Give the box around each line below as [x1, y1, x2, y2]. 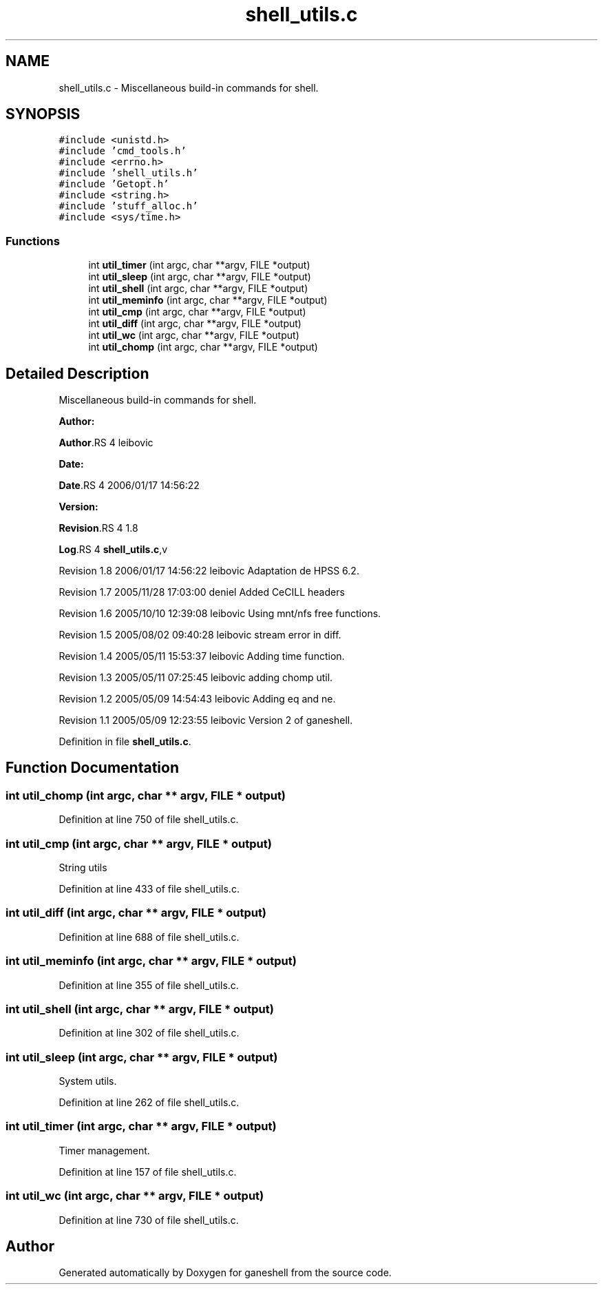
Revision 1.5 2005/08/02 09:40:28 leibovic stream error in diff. [59, 629, 341, 641]
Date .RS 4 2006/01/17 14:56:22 [59, 479, 200, 492]
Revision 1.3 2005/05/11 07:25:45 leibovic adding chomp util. [59, 672, 333, 684]
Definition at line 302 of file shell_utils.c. [59, 1027, 240, 1039]
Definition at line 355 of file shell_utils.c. [59, 979, 239, 991]
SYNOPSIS [6, 105, 81, 123]
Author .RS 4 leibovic [59, 437, 154, 449]
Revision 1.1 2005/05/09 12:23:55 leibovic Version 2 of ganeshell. [59, 714, 353, 727]
